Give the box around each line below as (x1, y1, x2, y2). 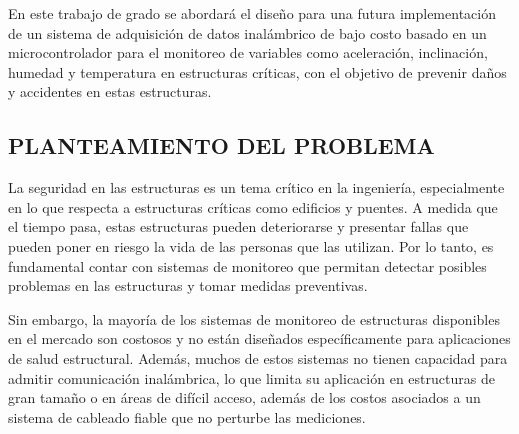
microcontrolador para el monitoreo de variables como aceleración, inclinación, (8, 42, 488, 63)
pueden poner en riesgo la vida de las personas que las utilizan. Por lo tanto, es (8, 235, 494, 256)
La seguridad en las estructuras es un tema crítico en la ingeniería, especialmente (8, 177, 505, 198)
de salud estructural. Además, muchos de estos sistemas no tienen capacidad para (8, 347, 508, 368)
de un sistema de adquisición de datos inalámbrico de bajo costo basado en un (8, 22, 487, 43)
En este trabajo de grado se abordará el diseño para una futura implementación (8, 3, 496, 23)
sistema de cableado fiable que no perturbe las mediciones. (8, 406, 366, 427)
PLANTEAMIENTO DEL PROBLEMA (8, 130, 435, 161)
